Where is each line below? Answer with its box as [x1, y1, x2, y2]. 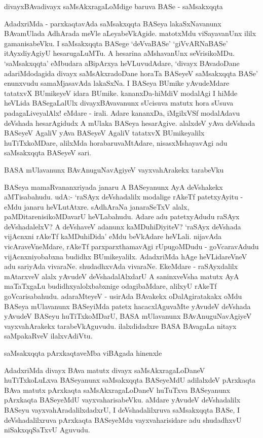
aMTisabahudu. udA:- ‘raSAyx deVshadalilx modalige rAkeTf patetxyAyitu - [4, 191, 243, 202]
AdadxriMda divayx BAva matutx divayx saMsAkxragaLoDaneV [4, 364, 205, 375]
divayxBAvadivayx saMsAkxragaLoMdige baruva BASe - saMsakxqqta [4, 1, 223, 11]
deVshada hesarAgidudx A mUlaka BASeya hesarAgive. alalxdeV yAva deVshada [4, 117, 255, 128]
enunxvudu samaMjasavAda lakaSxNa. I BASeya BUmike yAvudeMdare [4, 78, 230, 88]
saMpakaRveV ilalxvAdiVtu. [4, 330, 93, 341]
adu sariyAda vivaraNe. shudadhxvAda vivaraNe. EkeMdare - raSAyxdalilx [4, 261, 238, 272]
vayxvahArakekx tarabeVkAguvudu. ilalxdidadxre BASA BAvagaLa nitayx [4, 320, 237, 331]
